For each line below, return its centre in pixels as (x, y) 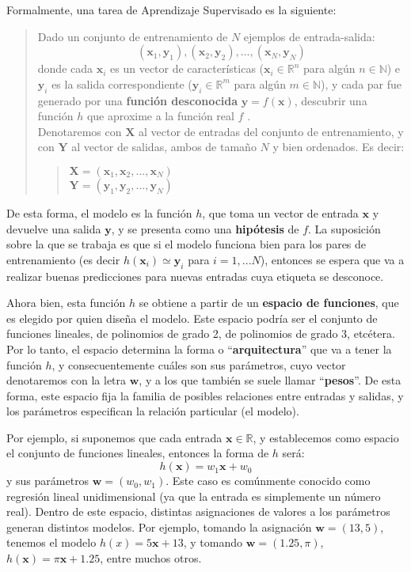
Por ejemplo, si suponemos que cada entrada (114, 437)
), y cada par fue (362, 83)
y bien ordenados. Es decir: (339, 147)
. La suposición (344, 228)
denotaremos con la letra (67, 380)
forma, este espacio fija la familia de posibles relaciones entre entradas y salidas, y (205, 395)
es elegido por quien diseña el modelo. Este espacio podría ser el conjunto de (192, 318)
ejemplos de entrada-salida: (309, 36)
